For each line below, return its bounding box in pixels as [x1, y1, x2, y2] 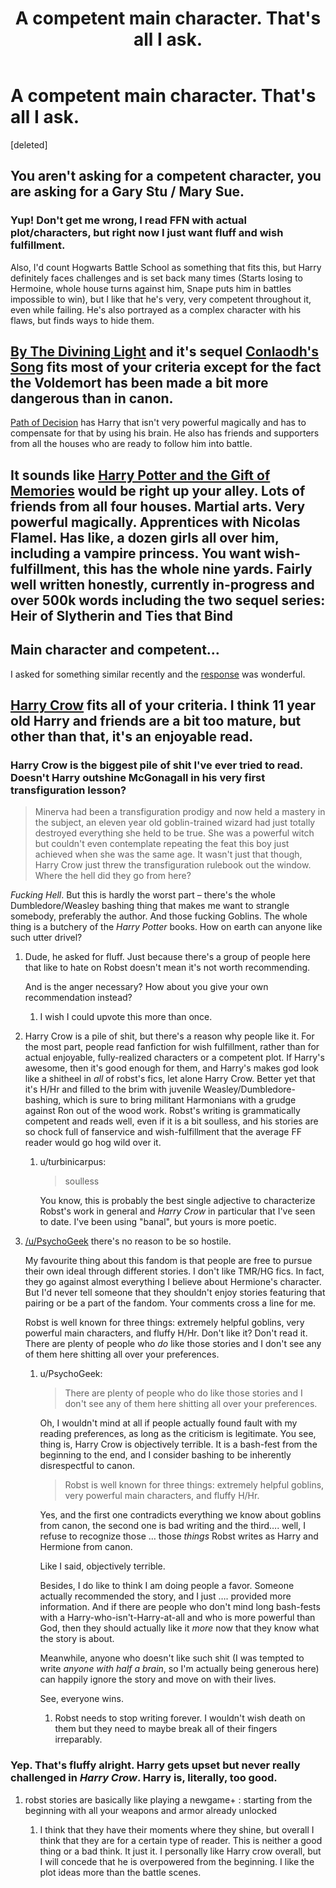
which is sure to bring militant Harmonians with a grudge [63, 1094, 297, 1106]
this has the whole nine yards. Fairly [83, 560, 313, 577]
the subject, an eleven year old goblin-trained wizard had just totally [34, 817, 316, 829]
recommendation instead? [24, 992, 133, 1004]
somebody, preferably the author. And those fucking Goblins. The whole [10, 910, 308, 922]
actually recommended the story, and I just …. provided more [39, 1590, 292, 1602]
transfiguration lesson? [10, 783, 127, 797]
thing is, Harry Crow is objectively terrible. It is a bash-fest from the [39, 1438, 318, 1451]
